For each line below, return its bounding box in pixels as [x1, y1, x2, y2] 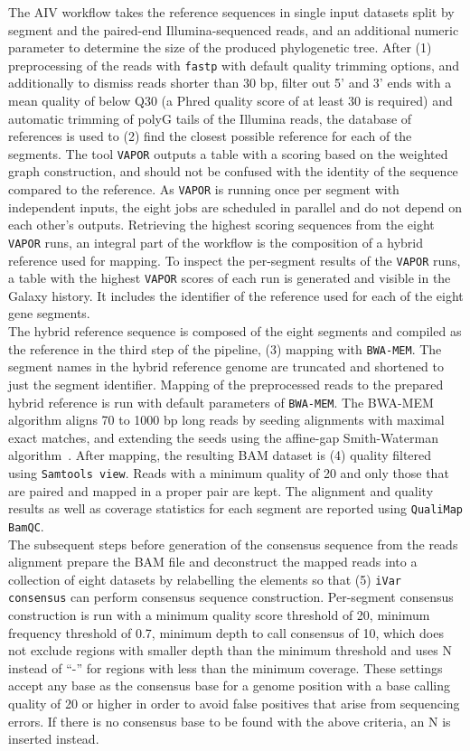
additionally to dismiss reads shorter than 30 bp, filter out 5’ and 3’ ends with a [8, 73, 452, 92]
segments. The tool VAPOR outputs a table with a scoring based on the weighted [8, 144, 448, 163]
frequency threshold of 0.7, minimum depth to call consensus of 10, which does [8, 623, 444, 642]
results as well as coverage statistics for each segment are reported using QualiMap [8, 499, 463, 518]
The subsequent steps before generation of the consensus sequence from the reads [8, 534, 458, 553]
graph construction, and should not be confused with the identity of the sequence [8, 162, 458, 181]
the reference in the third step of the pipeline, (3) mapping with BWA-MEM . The [8, 339, 442, 358]
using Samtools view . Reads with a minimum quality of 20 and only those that [8, 463, 449, 482]
